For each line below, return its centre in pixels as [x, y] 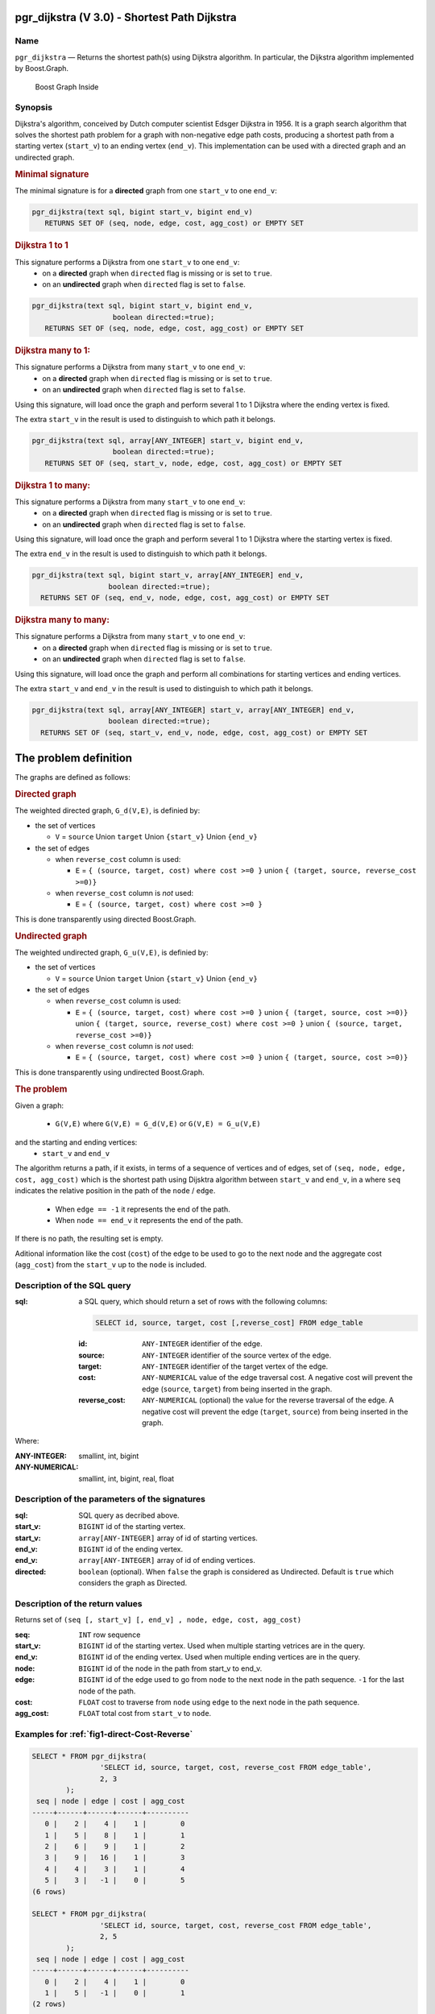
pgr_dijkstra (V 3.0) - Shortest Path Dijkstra [126, 17]
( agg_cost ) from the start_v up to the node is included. [111, 1265]
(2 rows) [49, 2004]
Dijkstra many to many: [62, 620]
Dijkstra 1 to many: [53, 485]
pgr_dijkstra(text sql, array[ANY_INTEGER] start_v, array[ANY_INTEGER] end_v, [193, 710]
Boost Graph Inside [67, 87]
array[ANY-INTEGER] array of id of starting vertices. [168, 1538]
